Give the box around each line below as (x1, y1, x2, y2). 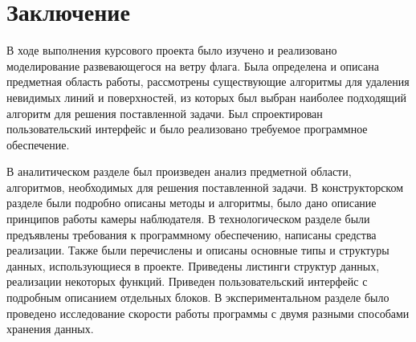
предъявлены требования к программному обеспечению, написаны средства (6, 226, 377, 242)
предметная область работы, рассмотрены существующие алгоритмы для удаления (6, 73, 410, 90)
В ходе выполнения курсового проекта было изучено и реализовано (6, 42, 337, 59)
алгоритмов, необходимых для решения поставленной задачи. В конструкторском (6, 178, 404, 195)
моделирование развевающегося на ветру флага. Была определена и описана (6, 57, 379, 74)
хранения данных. (6, 320, 94, 337)
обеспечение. (6, 136, 70, 153)
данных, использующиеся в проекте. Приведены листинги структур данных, (6, 257, 380, 274)
